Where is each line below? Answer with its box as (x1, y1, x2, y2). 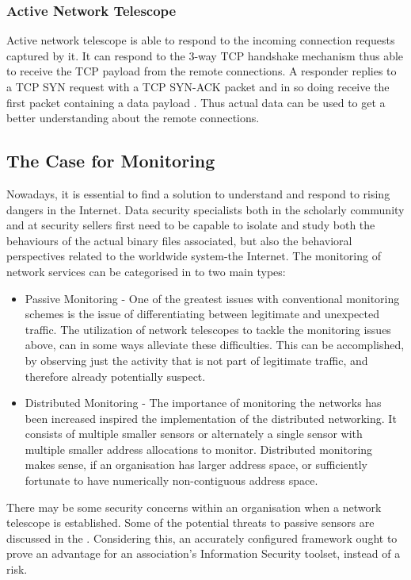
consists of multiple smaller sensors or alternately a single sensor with (25, 425, 363, 442)
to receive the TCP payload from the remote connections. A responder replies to (6, 63, 397, 79)
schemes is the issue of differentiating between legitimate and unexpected (25, 305, 379, 322)
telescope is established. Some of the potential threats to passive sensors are (6, 514, 375, 531)
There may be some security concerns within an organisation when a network (6, 498, 382, 515)
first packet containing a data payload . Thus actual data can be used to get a (6, 94, 386, 110)
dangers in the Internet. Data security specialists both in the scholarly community (6, 201, 405, 217)
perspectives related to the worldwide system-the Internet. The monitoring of (6, 248, 381, 264)
